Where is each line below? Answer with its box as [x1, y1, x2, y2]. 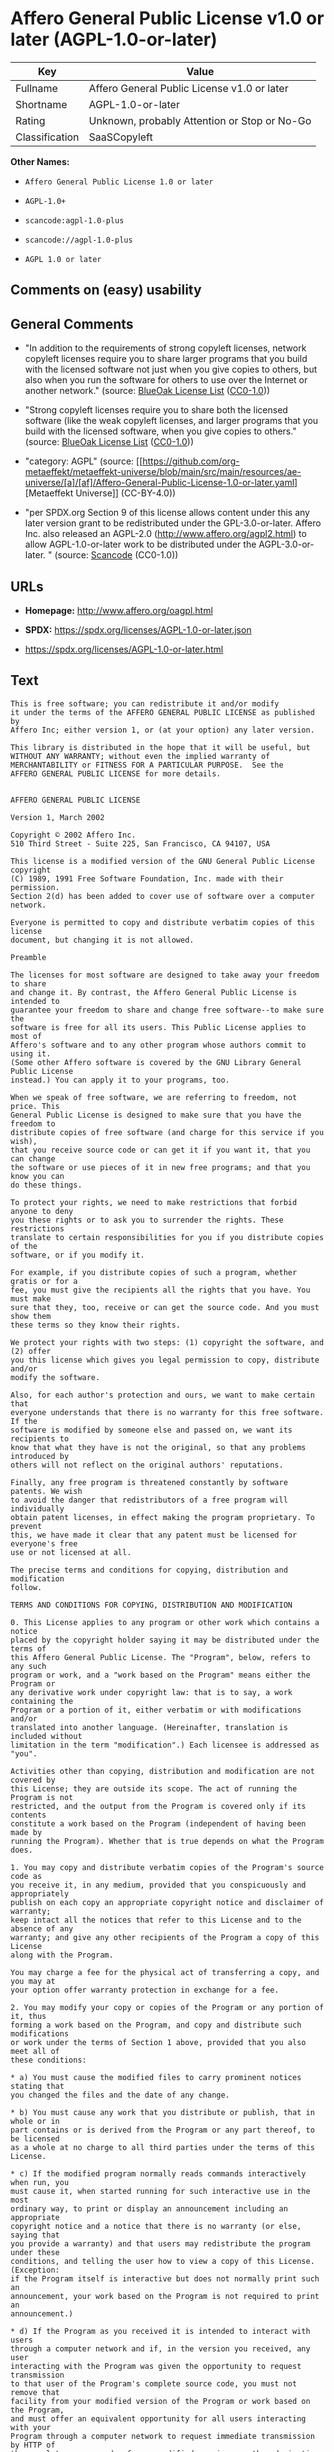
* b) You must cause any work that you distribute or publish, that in [10, 2107, 315, 2117]
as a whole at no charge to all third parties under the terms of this [10, 2142, 315, 2152]
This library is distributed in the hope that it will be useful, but [10, 742, 311, 752]
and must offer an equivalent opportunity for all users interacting [10, 2413, 307, 2424]
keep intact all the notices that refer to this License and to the [10, 1915, 302, 1925]
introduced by [10, 1451, 70, 1461]
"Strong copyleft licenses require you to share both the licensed [24, 404, 288, 416]
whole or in [10, 2116, 60, 2126]
